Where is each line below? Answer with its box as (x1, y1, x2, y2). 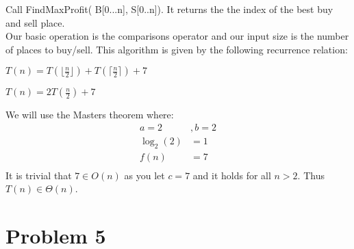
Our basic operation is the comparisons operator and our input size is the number (5, 29, 349, 43)
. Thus (297, 168, 325, 182)
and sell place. (5, 15, 65, 29)
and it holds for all (192, 168, 271, 182)
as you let (124, 168, 165, 182)
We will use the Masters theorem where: (5, 107, 174, 122)
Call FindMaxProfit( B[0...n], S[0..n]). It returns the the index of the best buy (5, 2, 333, 16)
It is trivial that (5, 168, 72, 182)
